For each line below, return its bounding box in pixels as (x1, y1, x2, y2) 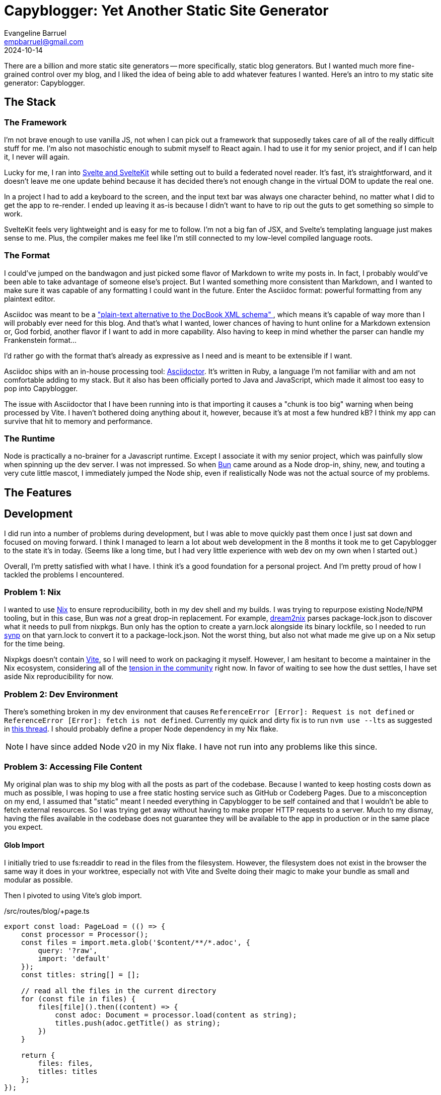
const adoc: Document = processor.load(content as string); (55, 1011, 297, 1019)
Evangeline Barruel (4, 28, 66, 37)
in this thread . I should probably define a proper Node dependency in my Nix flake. (4, 724, 278, 734)
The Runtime (4, 433, 55, 444)
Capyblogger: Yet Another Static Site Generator (4, 2, 329, 19)
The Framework (4, 117, 67, 127)
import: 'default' (38, 955, 110, 963)
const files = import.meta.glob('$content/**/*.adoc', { (21, 938, 250, 947)
